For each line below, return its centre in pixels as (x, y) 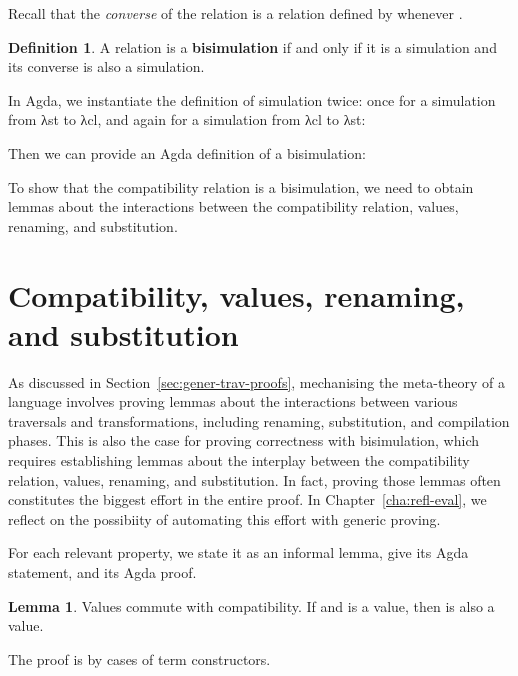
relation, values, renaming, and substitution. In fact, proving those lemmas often (254, 479)
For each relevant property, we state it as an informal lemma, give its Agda (238, 552)
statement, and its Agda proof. (102, 572)
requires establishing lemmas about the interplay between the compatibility (239, 460)
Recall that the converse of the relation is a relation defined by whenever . (235, 13)
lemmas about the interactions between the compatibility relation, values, (233, 206)
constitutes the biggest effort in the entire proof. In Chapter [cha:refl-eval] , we (247, 499)
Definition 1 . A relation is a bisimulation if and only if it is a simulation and (252, 46)
